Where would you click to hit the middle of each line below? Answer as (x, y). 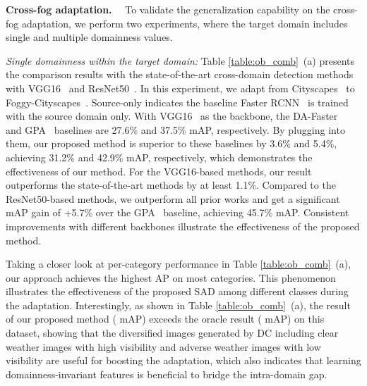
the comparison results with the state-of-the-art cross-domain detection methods (180, 74)
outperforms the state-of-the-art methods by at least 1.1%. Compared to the (171, 185)
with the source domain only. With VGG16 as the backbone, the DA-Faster (172, 116)
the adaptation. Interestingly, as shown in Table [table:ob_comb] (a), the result (178, 305)
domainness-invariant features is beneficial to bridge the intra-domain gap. (167, 374)
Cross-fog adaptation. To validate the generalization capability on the (168, 9)
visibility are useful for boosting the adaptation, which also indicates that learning (183, 360)
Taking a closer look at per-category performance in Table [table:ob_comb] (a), (179, 264)
